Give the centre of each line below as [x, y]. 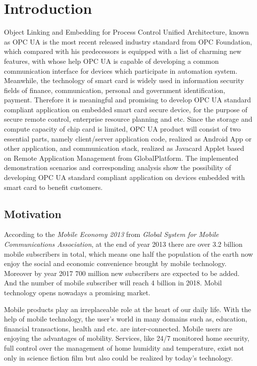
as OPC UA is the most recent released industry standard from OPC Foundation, [128, 41]
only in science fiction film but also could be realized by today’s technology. [119, 357]
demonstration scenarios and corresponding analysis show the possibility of [118, 167]
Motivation [33, 213]
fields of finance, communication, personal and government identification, [115, 90]
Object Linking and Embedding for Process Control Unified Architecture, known [127, 32]
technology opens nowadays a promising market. [77, 292]
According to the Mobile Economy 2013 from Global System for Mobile [111, 234]
